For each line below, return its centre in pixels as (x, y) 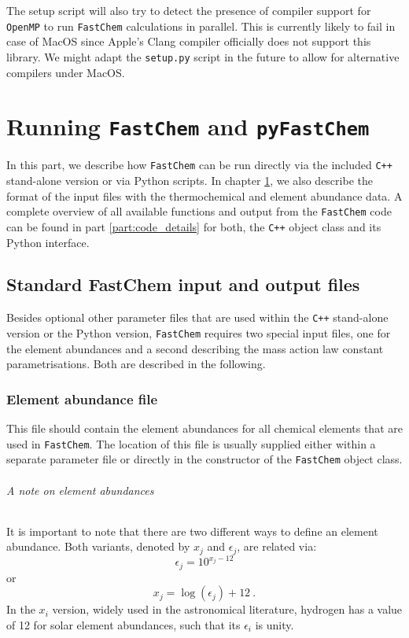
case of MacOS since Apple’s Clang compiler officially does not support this (189, 41)
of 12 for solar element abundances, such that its (123, 624)
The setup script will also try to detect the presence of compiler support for (189, 10)
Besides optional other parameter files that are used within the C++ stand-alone (197, 317)
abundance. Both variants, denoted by (98, 546)
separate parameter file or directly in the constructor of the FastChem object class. (204, 459)
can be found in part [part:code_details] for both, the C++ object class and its (194, 226)
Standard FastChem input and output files (183, 284)
